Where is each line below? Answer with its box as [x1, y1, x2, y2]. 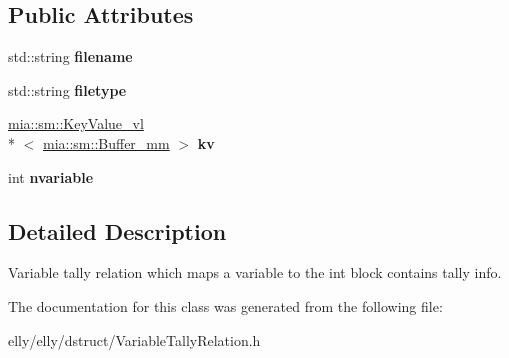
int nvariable [8, 166, 94, 187]
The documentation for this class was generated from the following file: [8, 295, 443, 316]
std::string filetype [8, 79, 127, 100]
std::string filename [8, 46, 133, 67]
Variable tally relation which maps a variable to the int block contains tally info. [8, 262, 502, 283]
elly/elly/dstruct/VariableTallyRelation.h [8, 329, 261, 350]
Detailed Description [8, 215, 227, 246]
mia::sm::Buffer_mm [43, 132, 170, 153]
